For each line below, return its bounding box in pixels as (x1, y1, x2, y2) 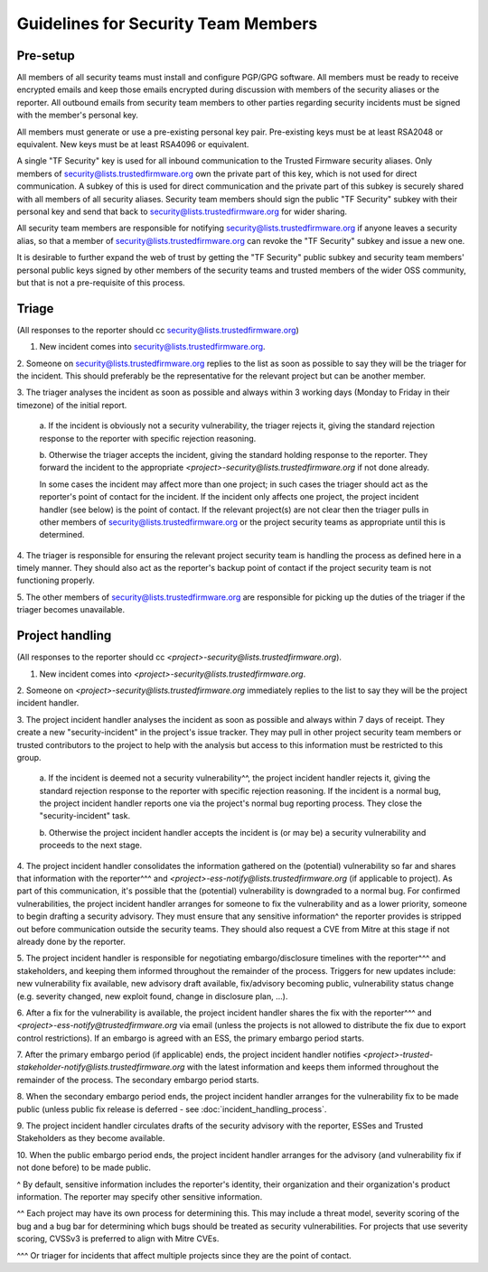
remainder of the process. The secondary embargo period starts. (16, 1074, 259, 1085)
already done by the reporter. (16, 936, 126, 947)
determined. (39, 529, 85, 540)
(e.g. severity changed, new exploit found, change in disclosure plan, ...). (16, 990, 288, 1002)
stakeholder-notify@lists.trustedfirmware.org (16, 1062, 185, 1072)
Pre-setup (16, 48, 76, 63)
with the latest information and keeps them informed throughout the (186, 1062, 439, 1072)
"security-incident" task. (39, 810, 131, 821)
